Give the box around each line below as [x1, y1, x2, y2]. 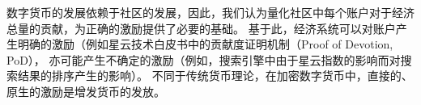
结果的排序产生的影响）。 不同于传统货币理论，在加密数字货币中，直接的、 [17, 67, 413, 84]
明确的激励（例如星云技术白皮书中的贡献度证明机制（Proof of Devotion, [17, 36, 393, 52]
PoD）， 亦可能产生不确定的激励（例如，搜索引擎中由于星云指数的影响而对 [6, 51, 401, 68]
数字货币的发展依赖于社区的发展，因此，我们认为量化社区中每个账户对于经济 [6, 4, 415, 20]
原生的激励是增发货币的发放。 [6, 82, 165, 99]
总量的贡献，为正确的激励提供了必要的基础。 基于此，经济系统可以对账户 [6, 19, 396, 36]
